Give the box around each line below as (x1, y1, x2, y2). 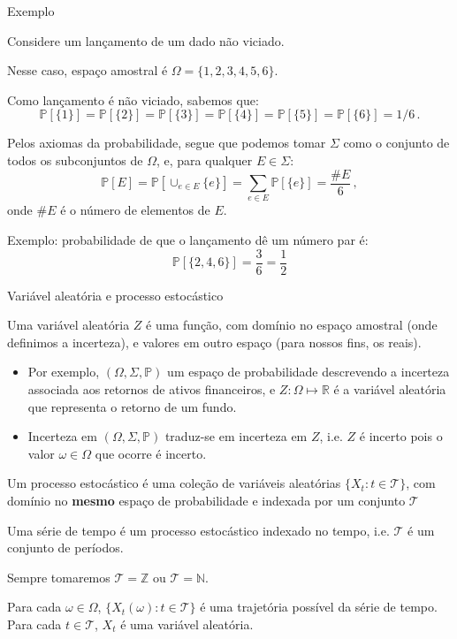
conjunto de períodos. (7, 538, 124, 557)
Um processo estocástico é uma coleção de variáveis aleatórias (7, 474, 341, 492)
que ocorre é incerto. (95, 444, 207, 462)
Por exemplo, (27, 362, 100, 381)
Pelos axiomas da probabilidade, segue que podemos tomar (7, 133, 326, 152)
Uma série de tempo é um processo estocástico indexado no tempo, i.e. (7, 521, 390, 539)
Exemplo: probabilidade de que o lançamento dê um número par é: (7, 230, 369, 248)
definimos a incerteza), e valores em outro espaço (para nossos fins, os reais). (7, 332, 422, 351)
